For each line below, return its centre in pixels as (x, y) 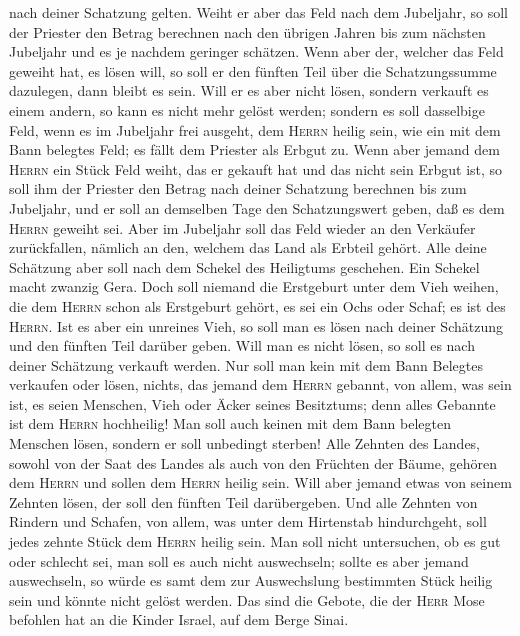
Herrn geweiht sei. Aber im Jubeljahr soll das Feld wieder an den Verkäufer (242, 227)
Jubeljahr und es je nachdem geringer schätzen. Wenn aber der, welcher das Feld (256, 51)
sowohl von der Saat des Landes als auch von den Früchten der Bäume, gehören (253, 462)
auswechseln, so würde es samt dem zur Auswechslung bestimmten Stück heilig (251, 580)
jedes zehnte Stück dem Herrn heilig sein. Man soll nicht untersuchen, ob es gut (255, 541)
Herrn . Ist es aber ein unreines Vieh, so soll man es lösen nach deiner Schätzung (256, 325)
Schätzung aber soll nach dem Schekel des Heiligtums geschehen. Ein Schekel (244, 266)
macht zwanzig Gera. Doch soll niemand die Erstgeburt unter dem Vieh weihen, (254, 286)
